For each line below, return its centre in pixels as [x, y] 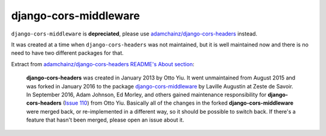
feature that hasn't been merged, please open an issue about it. [105, 120]
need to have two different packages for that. [67, 53]
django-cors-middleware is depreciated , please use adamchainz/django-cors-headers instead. [134, 34]
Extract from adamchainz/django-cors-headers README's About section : [103, 64]
